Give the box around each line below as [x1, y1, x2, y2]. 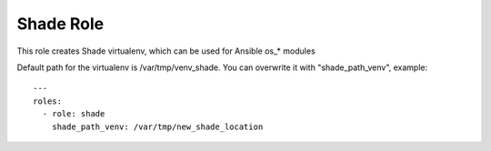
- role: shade [42, 109, 105, 119]
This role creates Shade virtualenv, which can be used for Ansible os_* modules [16, 45, 316, 56]
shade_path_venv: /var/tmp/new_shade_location [51, 121, 264, 132]
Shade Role [16, 14, 105, 34]
